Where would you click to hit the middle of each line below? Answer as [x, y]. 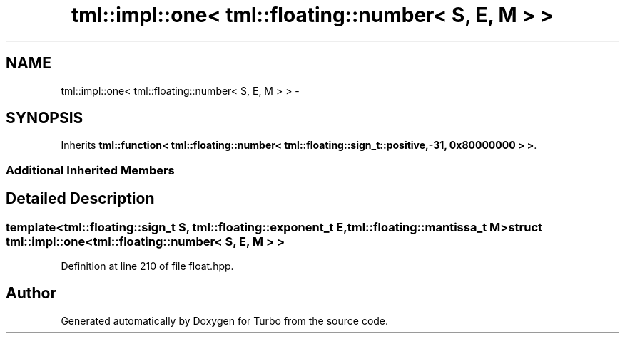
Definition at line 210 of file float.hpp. [147, 266]
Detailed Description [80, 199]
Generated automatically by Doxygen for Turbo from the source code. [225, 320]
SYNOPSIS [45, 118]
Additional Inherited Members [90, 170]
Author [31, 293]
